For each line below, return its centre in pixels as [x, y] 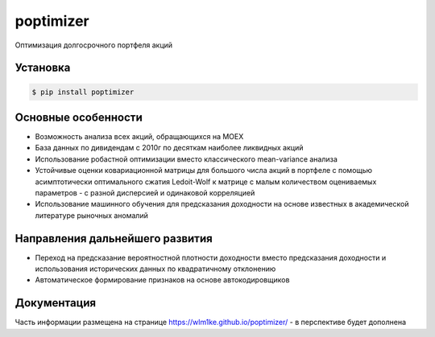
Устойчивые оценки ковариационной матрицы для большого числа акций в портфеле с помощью [204, 171]
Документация [56, 303]
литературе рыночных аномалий [91, 215]
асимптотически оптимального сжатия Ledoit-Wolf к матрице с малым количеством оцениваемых [206, 182]
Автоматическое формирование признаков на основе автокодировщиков [162, 280]
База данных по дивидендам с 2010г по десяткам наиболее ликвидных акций [169, 148]
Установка [43, 68]
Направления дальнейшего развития [114, 238]
